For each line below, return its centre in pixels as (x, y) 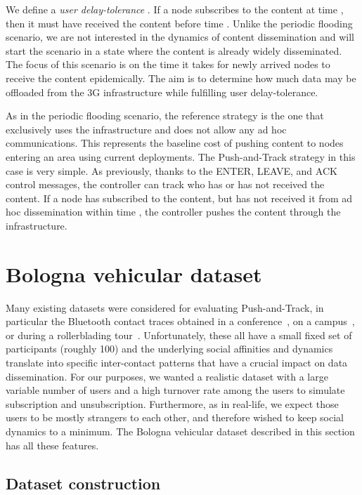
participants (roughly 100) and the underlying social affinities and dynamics (169, 349)
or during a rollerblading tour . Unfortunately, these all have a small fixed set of (179, 335)
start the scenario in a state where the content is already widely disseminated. (174, 50)
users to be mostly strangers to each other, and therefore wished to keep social (175, 417)
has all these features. (52, 445)
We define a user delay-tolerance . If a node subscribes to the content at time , (175, 9)
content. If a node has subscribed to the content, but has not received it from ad (179, 198)
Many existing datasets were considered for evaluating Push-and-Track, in (165, 307)
